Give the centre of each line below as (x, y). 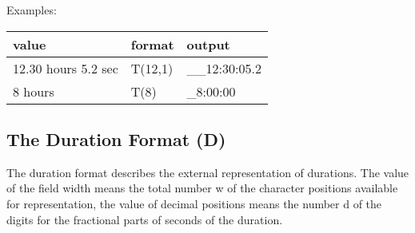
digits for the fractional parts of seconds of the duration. (145, 219)
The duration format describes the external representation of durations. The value (208, 172)
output (208, 44)
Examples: (32, 10)
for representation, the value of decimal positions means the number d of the (194, 203)
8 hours (34, 91)
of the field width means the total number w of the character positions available (202, 188)
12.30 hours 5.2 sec (66, 68)
